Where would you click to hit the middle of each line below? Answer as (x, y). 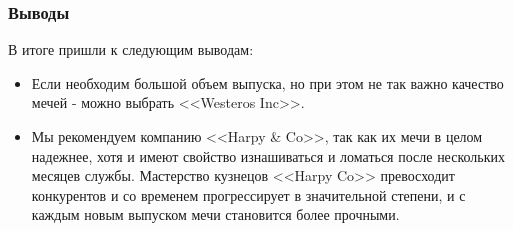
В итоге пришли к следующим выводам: (131, 49)
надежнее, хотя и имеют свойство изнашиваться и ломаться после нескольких (268, 155)
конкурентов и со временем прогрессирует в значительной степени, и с (248, 194)
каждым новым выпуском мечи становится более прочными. (215, 214)
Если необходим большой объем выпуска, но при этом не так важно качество (267, 82)
